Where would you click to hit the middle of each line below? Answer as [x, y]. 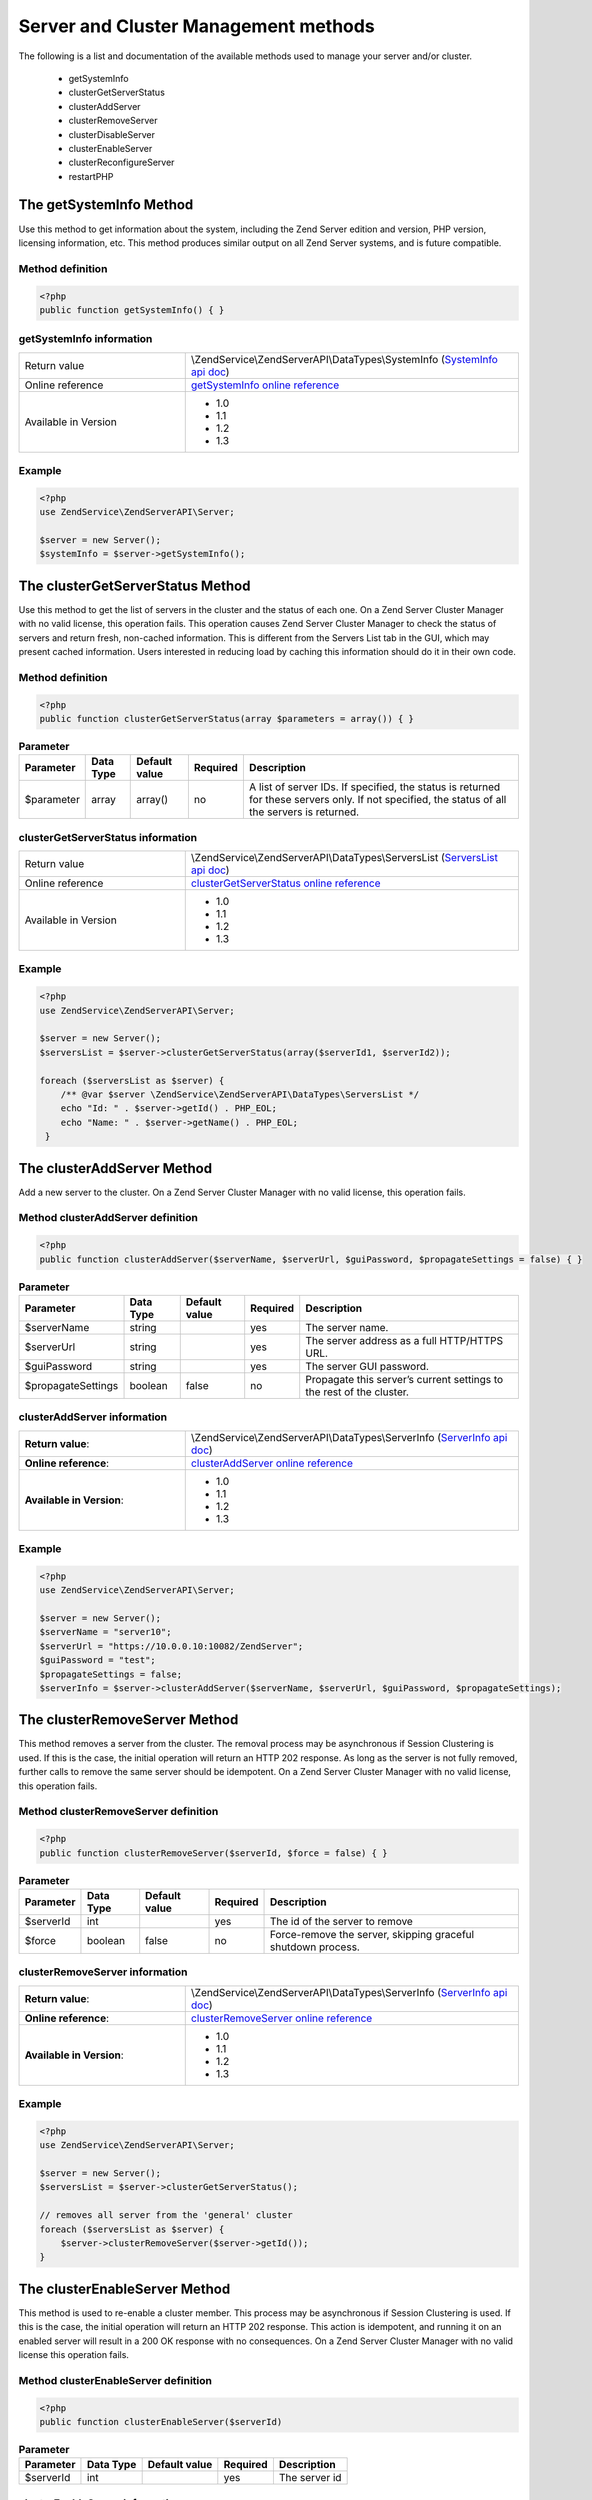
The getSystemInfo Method [106, 205]
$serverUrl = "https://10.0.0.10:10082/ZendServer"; [171, 1646]
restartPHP [91, 176]
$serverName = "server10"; [105, 1632]
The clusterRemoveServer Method [128, 1720]
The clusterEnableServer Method [124, 2288]
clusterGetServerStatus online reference [285, 883]
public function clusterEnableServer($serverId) [161, 2421]
